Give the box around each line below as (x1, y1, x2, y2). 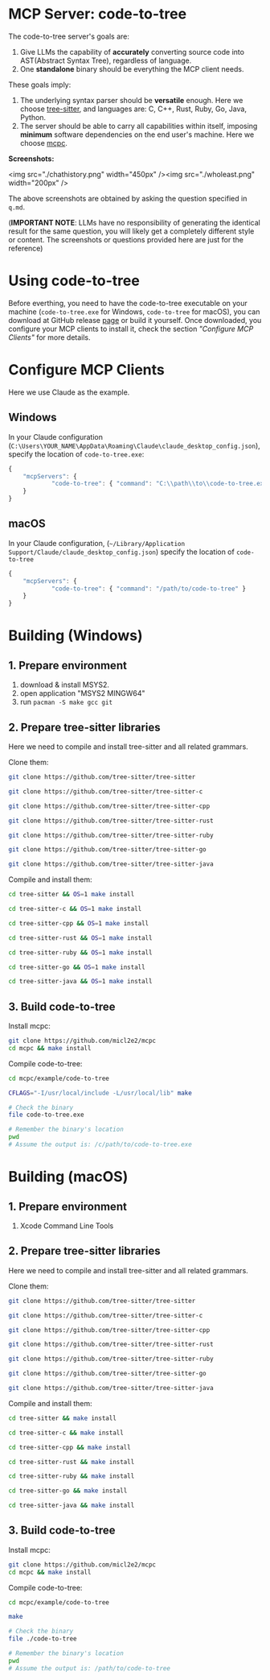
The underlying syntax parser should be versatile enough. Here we (19, 95, 243, 105)
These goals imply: (8, 80, 72, 89)
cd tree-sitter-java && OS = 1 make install (8, 978, 153, 986)
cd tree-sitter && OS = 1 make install (8, 891, 135, 899)
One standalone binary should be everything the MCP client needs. (19, 64, 244, 73)
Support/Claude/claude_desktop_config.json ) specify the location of (8, 547, 235, 557)
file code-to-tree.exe (8, 1111, 84, 1119)
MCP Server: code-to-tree (8, 5, 187, 23)
